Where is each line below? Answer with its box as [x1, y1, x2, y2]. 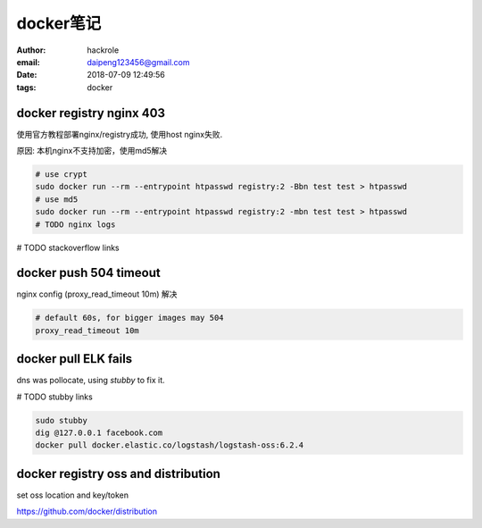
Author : [16, 45, 46, 55]
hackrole [87, 45, 120, 55]
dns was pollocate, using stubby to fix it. [16, 375, 165, 386]
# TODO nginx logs [35, 219, 116, 230]
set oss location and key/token [16, 490, 129, 500]
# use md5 [35, 194, 79, 205]
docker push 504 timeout [16, 265, 161, 281]
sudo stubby [35, 415, 88, 425]
